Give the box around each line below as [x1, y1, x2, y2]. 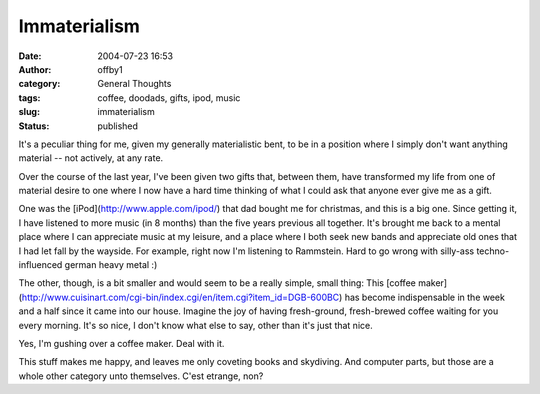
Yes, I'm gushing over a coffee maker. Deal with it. [18, 337, 225, 349]
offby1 [97, 63, 124, 75]
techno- [476, 245, 510, 257]
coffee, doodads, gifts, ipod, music [97, 91, 241, 104]
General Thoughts [97, 78, 172, 90]
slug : [18, 106, 40, 118]
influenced [18, 259, 63, 271]
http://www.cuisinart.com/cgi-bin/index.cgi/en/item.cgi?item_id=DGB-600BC [21, 291, 340, 303]
